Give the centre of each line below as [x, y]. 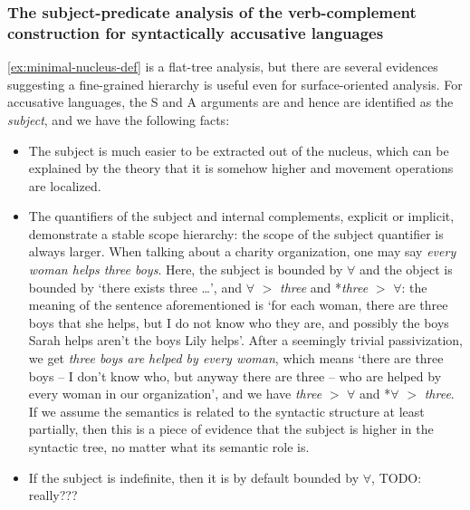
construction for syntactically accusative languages [196, 32]
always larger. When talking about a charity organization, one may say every [242, 251]
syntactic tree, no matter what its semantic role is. [169, 447]
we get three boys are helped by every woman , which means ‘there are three [236, 358]
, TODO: [397, 477]
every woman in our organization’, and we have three [175, 394]
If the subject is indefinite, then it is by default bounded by [194, 477]
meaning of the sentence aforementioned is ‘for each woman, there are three [238, 305]
